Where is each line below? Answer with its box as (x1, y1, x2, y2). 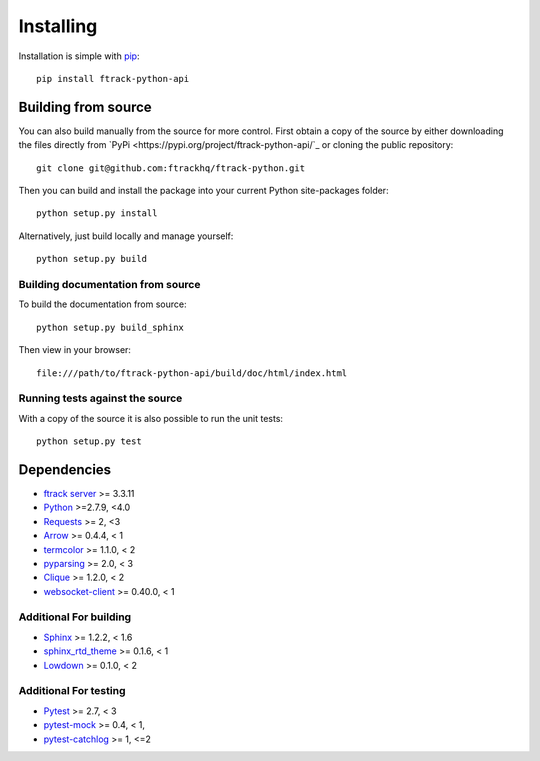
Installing (18, 15, 98, 37)
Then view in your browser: (18, 344, 132, 356)
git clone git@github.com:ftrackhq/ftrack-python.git (36, 162, 305, 174)
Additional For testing (18, 684, 126, 698)
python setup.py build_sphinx (36, 321, 185, 333)
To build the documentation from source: (18, 298, 187, 310)
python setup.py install (36, 208, 158, 219)
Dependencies (18, 461, 112, 478)
